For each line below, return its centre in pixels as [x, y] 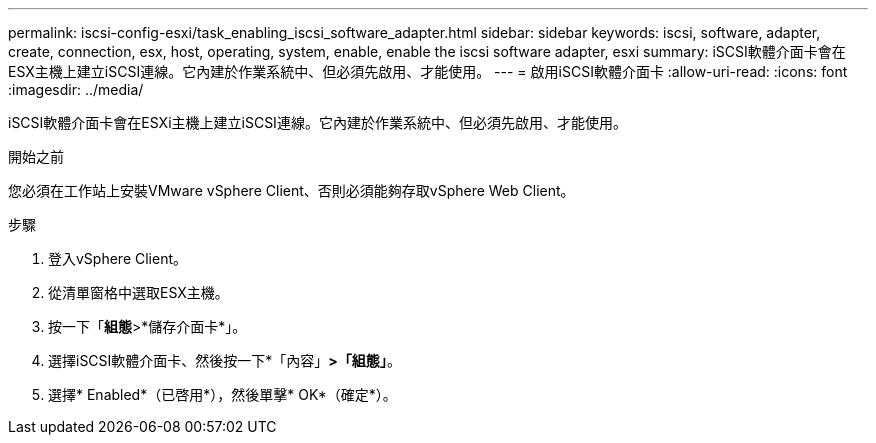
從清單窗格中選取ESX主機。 [138, 292]
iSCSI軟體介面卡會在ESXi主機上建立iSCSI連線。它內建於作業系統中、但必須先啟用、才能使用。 [317, 122]
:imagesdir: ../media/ [76, 89]
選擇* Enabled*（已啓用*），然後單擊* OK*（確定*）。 [222, 394]
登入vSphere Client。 [118, 258]
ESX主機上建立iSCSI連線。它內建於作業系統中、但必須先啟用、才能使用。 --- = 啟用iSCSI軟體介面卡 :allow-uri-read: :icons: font [428, 71]
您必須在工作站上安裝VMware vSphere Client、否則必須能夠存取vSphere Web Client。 [291, 190]
